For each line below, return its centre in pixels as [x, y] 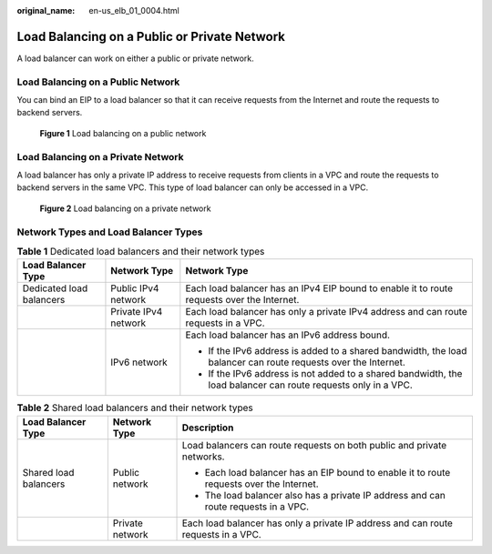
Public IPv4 [135, 288]
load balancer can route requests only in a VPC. [311, 385]
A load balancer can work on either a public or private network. [135, 58]
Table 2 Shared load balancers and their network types [135, 408]
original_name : [46, 10]
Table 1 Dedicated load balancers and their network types [141, 252]
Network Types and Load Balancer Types [110, 232]
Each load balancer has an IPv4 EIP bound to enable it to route [319, 288]
